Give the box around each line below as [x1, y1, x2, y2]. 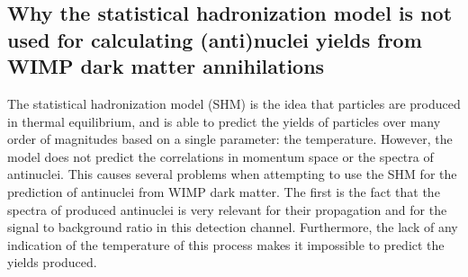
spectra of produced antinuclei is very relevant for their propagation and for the [7, 200, 447, 219]
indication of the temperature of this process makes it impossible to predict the [7, 235, 445, 254]
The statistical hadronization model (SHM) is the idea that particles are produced [7, 94, 461, 112]
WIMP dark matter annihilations [7, 52, 325, 80]
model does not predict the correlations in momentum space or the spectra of [7, 147, 434, 165]
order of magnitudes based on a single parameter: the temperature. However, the [7, 130, 453, 148]
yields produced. [7, 253, 97, 272]
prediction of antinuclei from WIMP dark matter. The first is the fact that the [7, 182, 440, 201]
